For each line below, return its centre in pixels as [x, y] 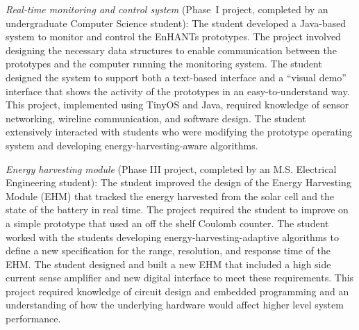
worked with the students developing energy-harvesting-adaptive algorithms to [172, 237]
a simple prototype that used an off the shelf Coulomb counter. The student [167, 223]
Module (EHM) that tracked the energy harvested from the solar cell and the [170, 196]
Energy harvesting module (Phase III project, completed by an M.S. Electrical [171, 168]
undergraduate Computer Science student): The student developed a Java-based [176, 23]
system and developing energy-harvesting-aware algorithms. [132, 145]
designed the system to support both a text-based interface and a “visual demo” [176, 77]
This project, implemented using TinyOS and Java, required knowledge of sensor [177, 105]
